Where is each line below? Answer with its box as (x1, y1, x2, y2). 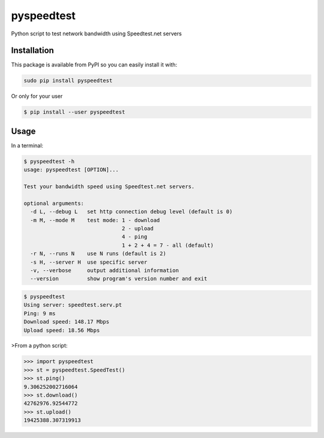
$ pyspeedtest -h (23, 158, 75, 165)
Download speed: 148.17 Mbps (23, 318, 110, 325)
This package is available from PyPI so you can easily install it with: (11, 61, 178, 68)
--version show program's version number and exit (30, 276, 208, 282)
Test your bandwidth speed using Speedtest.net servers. (23, 183, 195, 190)
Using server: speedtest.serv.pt (23, 301, 122, 309)
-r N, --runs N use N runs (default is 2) (30, 250, 166, 257)
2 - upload (121, 225, 154, 232)
